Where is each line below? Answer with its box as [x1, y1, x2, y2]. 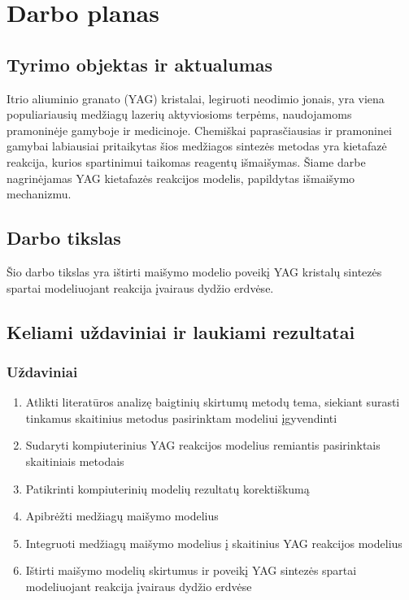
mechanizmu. [7, 185, 72, 202]
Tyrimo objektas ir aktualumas [7, 51, 273, 76]
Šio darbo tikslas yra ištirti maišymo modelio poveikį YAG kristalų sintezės [7, 263, 382, 280]
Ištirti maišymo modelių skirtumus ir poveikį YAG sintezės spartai [25, 562, 357, 579]
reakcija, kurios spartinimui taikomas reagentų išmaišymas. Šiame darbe [7, 153, 366, 170]
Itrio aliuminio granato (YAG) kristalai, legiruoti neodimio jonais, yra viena [7, 89, 385, 107]
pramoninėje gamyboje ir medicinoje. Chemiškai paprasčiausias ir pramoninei [7, 121, 392, 138]
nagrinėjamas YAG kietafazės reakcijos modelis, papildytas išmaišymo [7, 169, 355, 186]
